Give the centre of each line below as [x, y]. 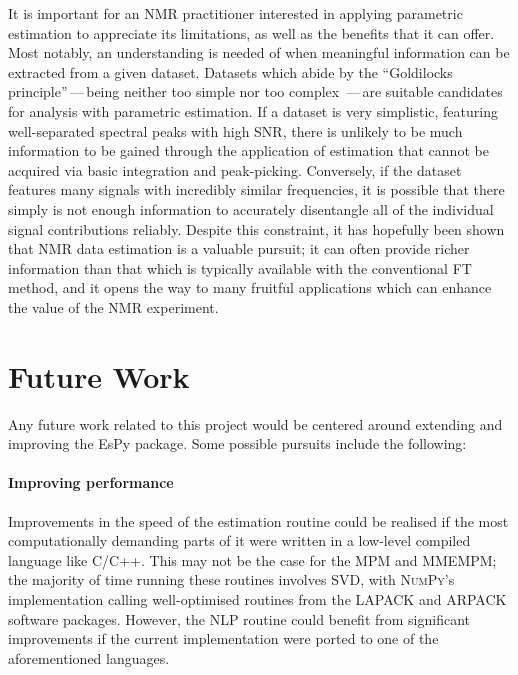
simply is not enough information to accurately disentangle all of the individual [251, 208]
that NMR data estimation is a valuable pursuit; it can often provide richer [239, 248]
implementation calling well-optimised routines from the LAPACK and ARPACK [257, 598]
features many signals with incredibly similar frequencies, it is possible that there [256, 189]
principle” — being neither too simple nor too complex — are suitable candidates [255, 91]
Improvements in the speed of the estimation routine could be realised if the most [258, 520]
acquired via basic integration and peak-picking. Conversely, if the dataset [235, 169]
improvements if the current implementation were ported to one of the [223, 638]
